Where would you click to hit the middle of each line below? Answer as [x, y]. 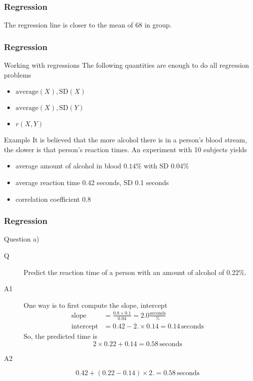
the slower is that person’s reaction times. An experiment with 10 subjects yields [126, 149]
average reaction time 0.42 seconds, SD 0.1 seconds [92, 182]
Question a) [22, 239]
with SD [156, 166]
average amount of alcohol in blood [68, 166]
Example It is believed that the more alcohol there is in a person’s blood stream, [126, 140]
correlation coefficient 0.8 [53, 199]
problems [18, 74]
